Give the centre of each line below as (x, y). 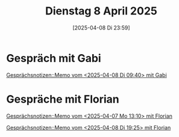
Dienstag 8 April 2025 (101, 11)
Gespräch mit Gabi (54, 58)
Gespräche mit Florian (63, 99)
